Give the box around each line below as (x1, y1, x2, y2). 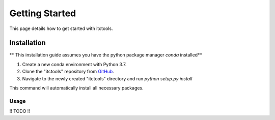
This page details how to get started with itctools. (9, 25, 113, 32)
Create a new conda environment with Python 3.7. (22, 61, 127, 67)
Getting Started (9, 8, 76, 19)
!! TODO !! (9, 108, 31, 114)
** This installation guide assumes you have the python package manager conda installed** (9, 52, 202, 58)
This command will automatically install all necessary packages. (9, 85, 144, 91)
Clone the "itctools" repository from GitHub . (22, 69, 114, 75)
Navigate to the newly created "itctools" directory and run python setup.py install (22, 75, 193, 81)
